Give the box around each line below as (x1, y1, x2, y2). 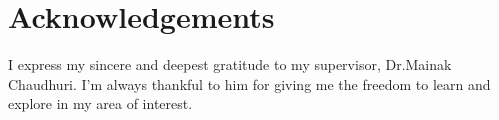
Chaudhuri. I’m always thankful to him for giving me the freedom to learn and (8, 73, 491, 94)
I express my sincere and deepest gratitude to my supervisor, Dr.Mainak (8, 54, 452, 75)
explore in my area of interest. (8, 93, 193, 114)
